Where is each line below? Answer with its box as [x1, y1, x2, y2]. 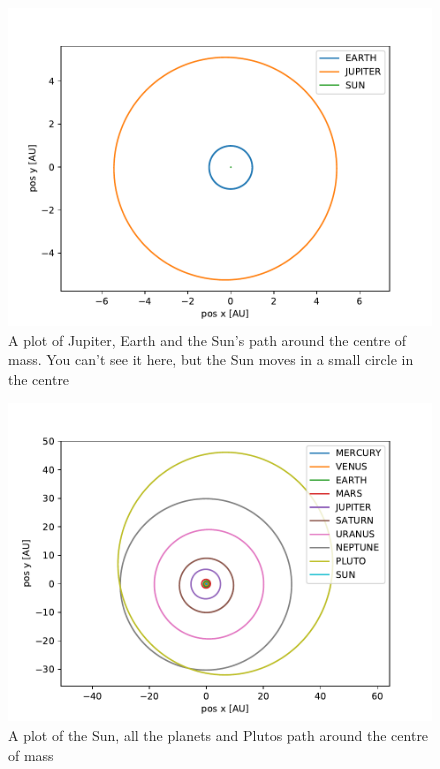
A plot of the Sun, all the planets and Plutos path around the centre [8, 724, 429, 745]
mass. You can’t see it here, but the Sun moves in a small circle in [8, 349, 414, 370]
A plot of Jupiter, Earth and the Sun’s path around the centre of [8, 329, 407, 350]
